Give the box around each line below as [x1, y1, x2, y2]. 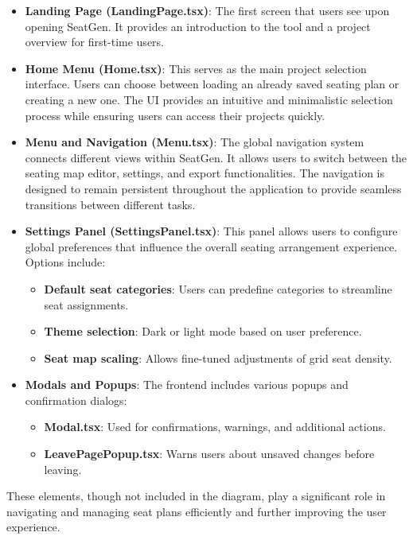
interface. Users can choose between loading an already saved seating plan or [25, 76, 399, 92]
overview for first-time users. [25, 33, 164, 50]
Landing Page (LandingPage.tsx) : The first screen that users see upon [25, 2, 390, 18]
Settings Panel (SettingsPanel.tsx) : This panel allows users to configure [25, 223, 398, 239]
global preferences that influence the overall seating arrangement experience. [25, 238, 398, 254]
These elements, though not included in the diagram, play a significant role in [6, 488, 386, 504]
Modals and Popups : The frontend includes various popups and [25, 376, 349, 393]
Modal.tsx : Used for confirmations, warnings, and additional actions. [44, 418, 386, 435]
